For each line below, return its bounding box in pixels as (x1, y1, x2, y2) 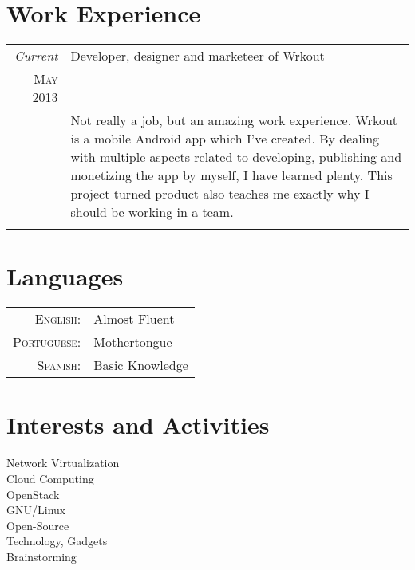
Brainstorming (6, 548, 77, 564)
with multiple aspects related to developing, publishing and (70, 147, 402, 167)
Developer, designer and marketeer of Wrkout (70, 46, 325, 65)
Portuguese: (13, 332, 81, 352)
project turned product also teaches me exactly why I (70, 184, 370, 203)
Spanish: (37, 356, 81, 375)
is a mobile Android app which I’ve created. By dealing (70, 129, 380, 148)
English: (34, 309, 81, 328)
